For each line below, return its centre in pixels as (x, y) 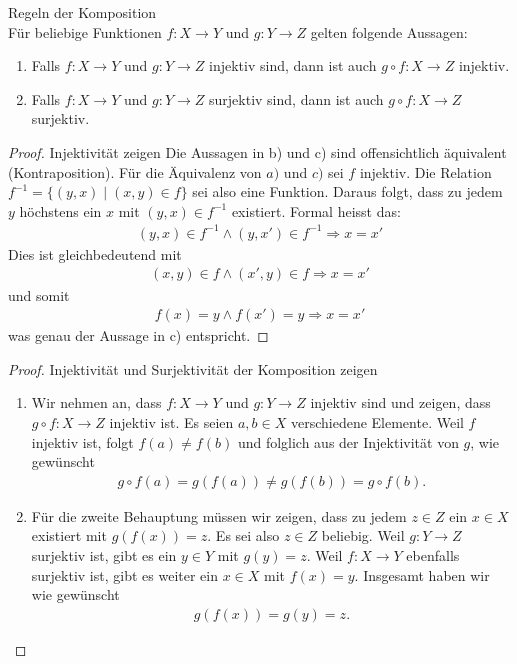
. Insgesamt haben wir (422, 574)
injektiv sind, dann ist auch (293, 65)
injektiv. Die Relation (425, 171)
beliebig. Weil (363, 535)
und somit (39, 294)
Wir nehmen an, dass (96, 402)
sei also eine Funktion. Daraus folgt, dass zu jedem (347, 191)
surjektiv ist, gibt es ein (104, 554)
